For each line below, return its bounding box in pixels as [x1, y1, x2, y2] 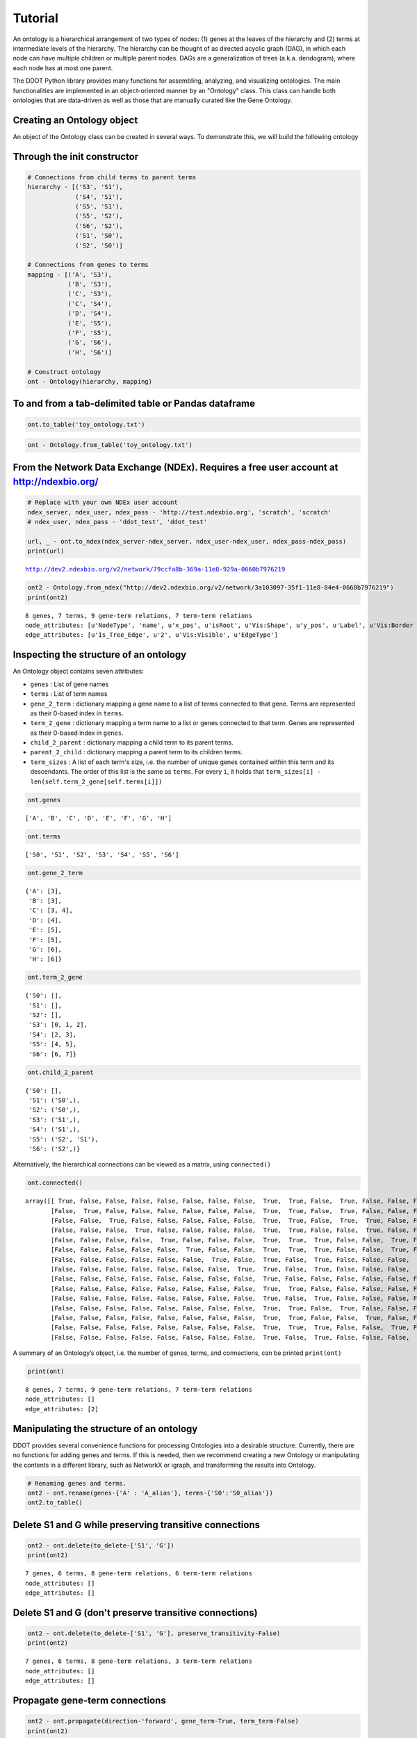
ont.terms [27, 832, 61, 840]
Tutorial [13, 10, 59, 26]
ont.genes [27, 796, 61, 804]
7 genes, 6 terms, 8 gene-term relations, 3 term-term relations [25, 1657, 253, 1665]
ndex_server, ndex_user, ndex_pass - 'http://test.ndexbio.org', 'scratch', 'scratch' [27, 508, 332, 516]
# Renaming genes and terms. [27, 1479, 127, 1487]
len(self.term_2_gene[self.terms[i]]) [30, 777, 163, 786]
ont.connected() [27, 1179, 83, 1187]
